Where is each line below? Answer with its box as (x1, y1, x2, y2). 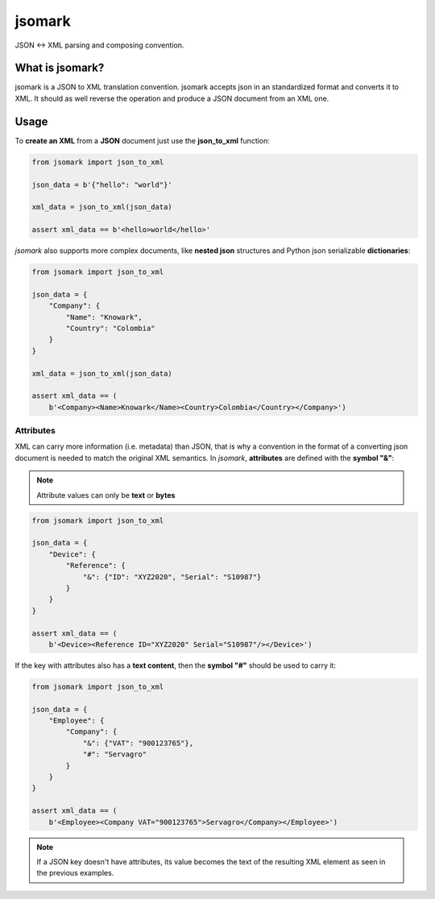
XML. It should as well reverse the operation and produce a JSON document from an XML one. (14, 93, 329, 103)
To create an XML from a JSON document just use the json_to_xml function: (14, 135, 270, 145)
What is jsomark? (14, 61, 105, 75)
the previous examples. (36, 868, 114, 878)
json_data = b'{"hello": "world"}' (31, 180, 172, 189)
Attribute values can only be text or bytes (36, 490, 176, 499)
